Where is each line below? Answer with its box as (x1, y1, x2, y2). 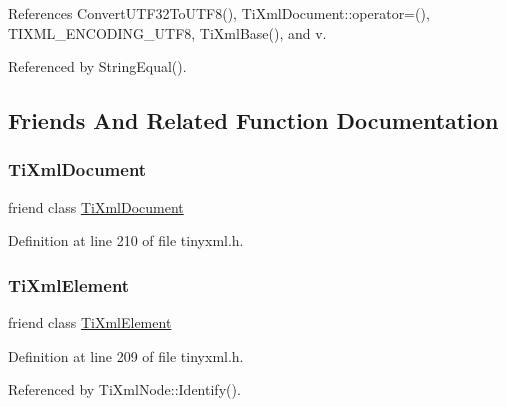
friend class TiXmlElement (8, 312, 172, 333)
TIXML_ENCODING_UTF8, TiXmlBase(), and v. (8, 22, 327, 43)
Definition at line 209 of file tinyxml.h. (8, 345, 244, 366)
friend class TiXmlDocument (8, 196, 184, 217)
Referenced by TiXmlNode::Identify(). (8, 379, 241, 400)
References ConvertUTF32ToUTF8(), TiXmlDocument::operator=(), (8, 3, 430, 23)
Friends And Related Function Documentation (8, 105, 499, 136)
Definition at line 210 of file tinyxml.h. (8, 230, 244, 251)
